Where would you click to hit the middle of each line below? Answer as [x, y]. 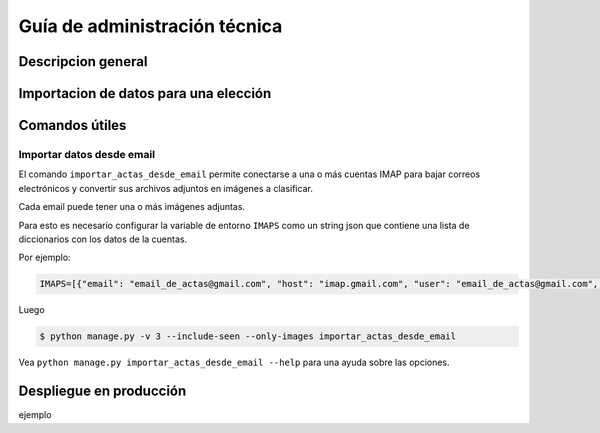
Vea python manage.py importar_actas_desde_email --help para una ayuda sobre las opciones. [234, 362]
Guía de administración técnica [150, 26]
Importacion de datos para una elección [145, 93]
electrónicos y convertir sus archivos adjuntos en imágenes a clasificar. [166, 188]
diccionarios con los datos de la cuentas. [103, 239]
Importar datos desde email [86, 154]
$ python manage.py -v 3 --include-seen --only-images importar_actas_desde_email [248, 336]
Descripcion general [83, 61]
